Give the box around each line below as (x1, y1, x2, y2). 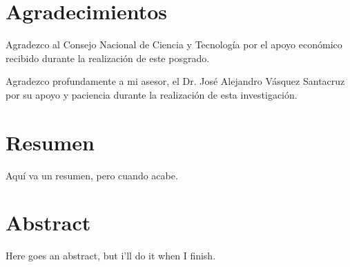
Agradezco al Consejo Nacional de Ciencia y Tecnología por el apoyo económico (6, 37, 342, 52)
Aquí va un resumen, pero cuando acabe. (6, 168, 178, 182)
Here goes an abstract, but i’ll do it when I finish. (6, 248, 216, 263)
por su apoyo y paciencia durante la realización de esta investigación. (6, 87, 298, 101)
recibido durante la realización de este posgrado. (6, 50, 210, 65)
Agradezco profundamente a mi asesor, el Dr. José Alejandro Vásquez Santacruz (6, 74, 345, 88)
